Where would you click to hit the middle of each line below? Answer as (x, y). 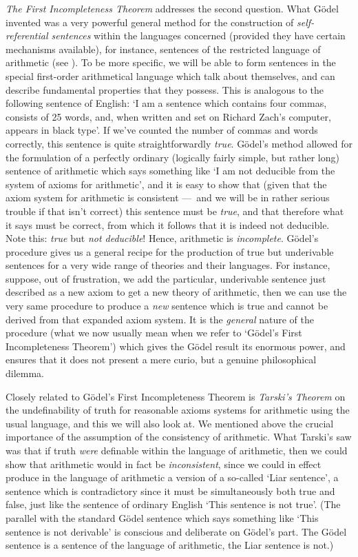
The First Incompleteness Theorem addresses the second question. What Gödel (172, 8)
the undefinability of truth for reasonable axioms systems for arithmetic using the (178, 410)
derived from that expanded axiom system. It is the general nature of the (160, 319)
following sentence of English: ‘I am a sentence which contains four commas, (166, 103)
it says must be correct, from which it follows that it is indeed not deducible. (168, 224)
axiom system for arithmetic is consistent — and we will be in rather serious (168, 198)
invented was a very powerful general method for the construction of (150, 22)
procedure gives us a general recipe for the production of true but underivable (170, 251)
